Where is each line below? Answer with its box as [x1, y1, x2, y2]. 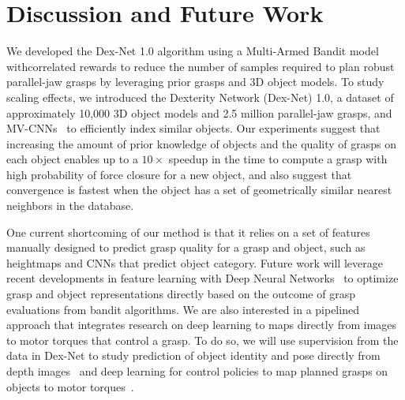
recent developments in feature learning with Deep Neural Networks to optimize [6, 270, 399, 286]
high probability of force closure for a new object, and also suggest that [6, 166, 352, 182]
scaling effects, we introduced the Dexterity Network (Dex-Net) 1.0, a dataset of [6, 88, 394, 105]
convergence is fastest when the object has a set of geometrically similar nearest [6, 181, 392, 198]
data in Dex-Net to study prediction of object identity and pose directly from [6, 347, 381, 364]
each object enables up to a [6, 151, 138, 167]
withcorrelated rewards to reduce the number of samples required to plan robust [6, 58, 395, 74]
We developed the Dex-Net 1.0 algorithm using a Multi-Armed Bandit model [6, 43, 379, 59]
